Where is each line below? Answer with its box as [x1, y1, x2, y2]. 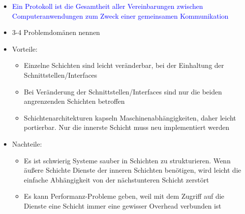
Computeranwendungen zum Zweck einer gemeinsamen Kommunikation [12, 10, 229, 21]
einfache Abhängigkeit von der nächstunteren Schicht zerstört [24, 174, 209, 184]
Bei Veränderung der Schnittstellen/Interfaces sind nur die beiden [24, 86, 222, 96]
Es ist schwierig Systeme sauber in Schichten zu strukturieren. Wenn [24, 155, 231, 165]
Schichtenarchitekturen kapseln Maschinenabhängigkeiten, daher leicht [24, 112, 236, 122]
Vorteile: [12, 43, 38, 54]
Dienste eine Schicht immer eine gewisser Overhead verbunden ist [24, 200, 221, 211]
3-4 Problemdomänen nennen [12, 27, 100, 37]
